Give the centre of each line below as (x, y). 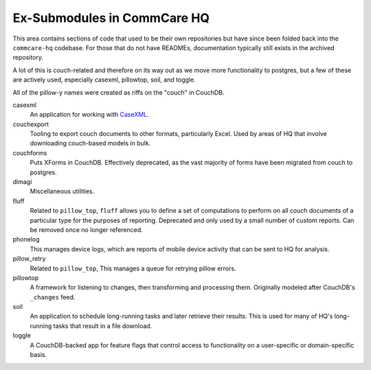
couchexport (31, 124)
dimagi (22, 182)
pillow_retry (29, 259)
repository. (28, 58)
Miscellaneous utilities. (62, 192)
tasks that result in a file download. (103, 325)
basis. (38, 355)
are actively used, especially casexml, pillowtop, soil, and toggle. (104, 80)
